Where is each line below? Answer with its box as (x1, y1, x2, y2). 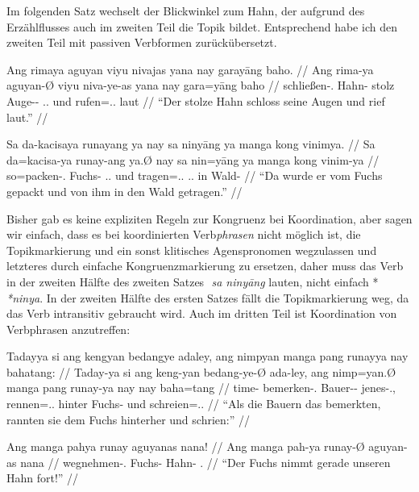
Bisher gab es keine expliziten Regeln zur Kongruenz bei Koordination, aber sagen (6, 210, 413, 227)
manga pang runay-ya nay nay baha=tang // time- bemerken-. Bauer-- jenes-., (6, 379, 396, 396)
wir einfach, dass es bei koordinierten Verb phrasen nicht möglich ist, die (6, 226, 361, 243)
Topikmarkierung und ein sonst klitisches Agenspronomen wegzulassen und (6, 241, 377, 258)
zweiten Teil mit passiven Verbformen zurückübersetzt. (6, 34, 277, 51)
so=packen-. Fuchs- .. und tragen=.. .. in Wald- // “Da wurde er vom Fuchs (6, 167, 383, 184)
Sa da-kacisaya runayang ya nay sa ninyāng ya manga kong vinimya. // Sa (6, 136, 375, 152)
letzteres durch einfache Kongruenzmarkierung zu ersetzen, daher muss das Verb (6, 257, 404, 274)
